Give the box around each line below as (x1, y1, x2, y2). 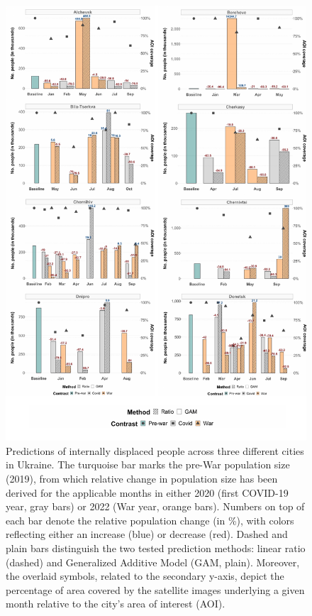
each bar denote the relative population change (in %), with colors (6, 512, 294, 527)
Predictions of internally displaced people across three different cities (6, 443, 304, 458)
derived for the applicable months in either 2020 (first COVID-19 (6, 485, 289, 500)
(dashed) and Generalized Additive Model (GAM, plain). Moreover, (6, 554, 300, 569)
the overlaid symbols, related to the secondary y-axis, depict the (6, 568, 284, 583)
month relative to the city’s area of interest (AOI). (6, 596, 225, 611)
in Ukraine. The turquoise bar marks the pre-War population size (6, 457, 290, 472)
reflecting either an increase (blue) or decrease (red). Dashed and (6, 527, 288, 541)
